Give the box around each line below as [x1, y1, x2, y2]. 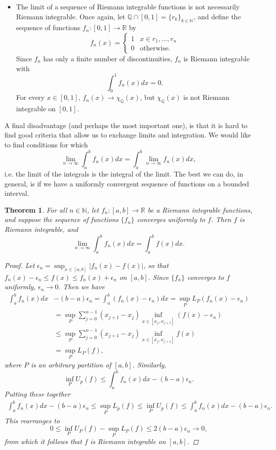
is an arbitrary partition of [31, 360, 112, 370]
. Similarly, [132, 360, 166, 370]
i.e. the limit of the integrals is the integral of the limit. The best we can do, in [4, 168, 243, 179]
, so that [143, 260, 169, 270]
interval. [4, 188, 29, 198]
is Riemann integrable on [90, 436, 166, 447]
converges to [187, 271, 224, 282]
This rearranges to [4, 415, 60, 425]
